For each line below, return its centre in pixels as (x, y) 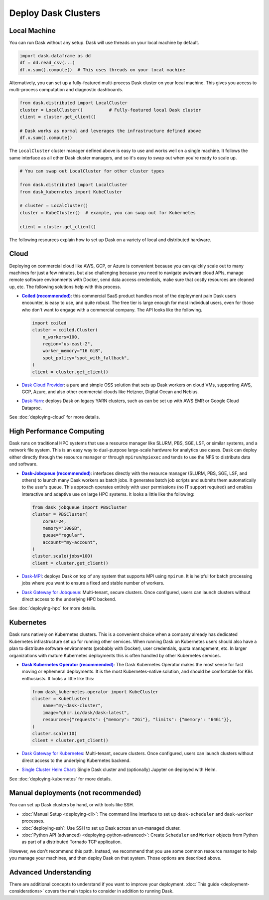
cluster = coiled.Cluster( (65, 330)
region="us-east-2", (68, 344)
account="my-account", (70, 542)
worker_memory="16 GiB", (73, 351)
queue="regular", (64, 535)
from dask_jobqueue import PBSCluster (79, 507)
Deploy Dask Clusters (55, 13)
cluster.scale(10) (55, 733)
